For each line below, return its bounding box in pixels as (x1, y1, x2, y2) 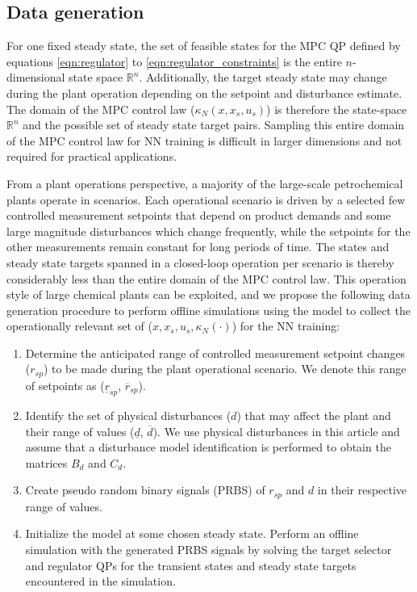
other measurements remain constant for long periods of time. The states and (6, 238, 390, 255)
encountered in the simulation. (25, 573, 176, 590)
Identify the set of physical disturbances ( (25, 406, 231, 423)
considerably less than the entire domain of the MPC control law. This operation (6, 270, 407, 287)
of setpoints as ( (25, 376, 105, 393)
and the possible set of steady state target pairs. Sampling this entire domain (23, 116, 405, 133)
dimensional (6, 69, 65, 86)
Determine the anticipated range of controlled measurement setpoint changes (25, 344, 406, 361)
